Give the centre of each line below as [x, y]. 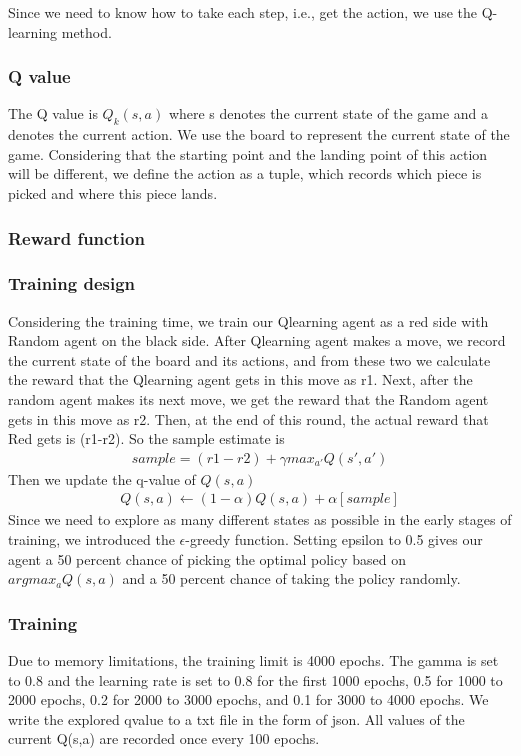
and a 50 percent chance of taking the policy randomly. [291, 578]
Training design [72, 283]
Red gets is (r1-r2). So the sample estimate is [146, 438]
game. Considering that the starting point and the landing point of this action [248, 153]
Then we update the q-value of [102, 478]
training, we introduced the [91, 539]
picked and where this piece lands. [113, 192]
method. [86, 31]
